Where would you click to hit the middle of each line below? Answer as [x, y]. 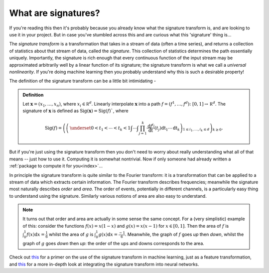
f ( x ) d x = [36, 235]
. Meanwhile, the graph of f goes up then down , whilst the [184, 235]
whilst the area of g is [71, 235]
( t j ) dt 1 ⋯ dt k [167, 129]
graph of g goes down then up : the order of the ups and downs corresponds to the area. [113, 243]
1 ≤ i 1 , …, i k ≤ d [196, 130]
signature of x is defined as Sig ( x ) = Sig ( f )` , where [76, 111]
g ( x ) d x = [108, 235]
